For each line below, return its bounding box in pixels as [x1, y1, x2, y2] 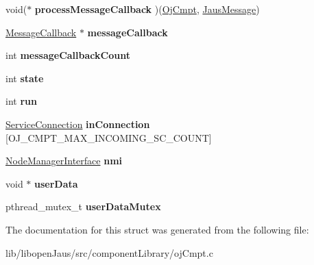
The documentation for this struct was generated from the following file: [5, 222, 309, 236]
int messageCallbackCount [5, 48, 130, 62]
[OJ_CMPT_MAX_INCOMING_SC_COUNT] [5, 130, 212, 144]
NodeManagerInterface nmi [5, 153, 123, 168]
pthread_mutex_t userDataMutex [5, 199, 161, 214]
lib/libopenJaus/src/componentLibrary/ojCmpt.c [5, 245, 213, 260]
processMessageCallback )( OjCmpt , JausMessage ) [34, 2, 260, 16]
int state [5, 71, 44, 85]
